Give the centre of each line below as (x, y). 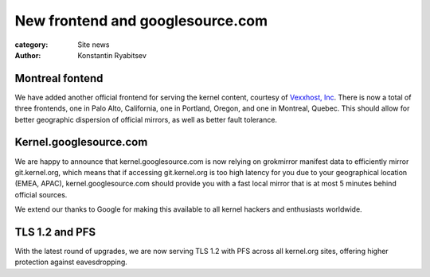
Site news (94, 45)
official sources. (41, 194)
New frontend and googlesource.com (141, 21)
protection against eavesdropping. (71, 262)
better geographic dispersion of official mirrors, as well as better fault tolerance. (146, 119)
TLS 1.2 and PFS (55, 232)
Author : (28, 55)
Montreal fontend (59, 78)
